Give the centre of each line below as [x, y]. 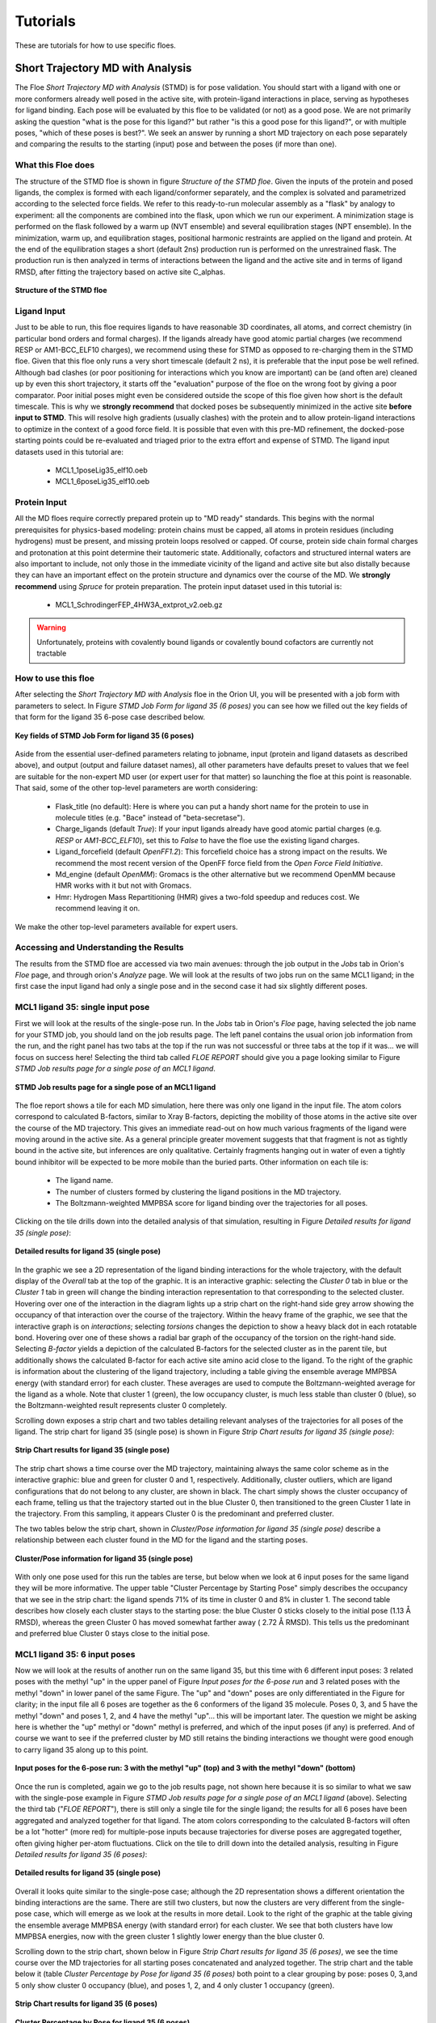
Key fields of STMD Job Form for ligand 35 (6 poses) [105, 736]
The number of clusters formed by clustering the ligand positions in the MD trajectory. [198, 1192]
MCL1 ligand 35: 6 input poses [75, 1654]
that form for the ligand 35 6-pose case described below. [110, 717]
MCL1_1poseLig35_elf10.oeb [102, 470]
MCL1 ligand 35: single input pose [82, 1007]
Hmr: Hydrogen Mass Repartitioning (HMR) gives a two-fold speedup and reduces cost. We [208, 897]
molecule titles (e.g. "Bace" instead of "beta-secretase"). [150, 817]
